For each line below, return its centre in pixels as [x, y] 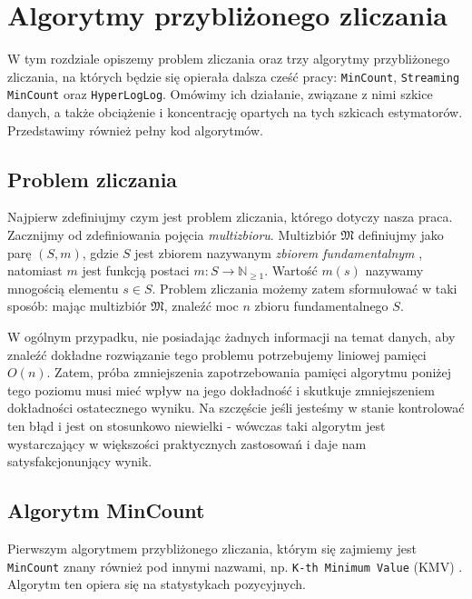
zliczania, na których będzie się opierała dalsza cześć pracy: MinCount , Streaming [234, 76]
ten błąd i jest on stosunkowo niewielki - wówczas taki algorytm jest [197, 425]
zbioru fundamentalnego [321, 306]
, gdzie [100, 252]
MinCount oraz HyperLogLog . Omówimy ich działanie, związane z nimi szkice [220, 94]
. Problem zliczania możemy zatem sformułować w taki [305, 288]
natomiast [35, 270]
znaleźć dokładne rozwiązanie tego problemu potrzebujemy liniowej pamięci [217, 354]
